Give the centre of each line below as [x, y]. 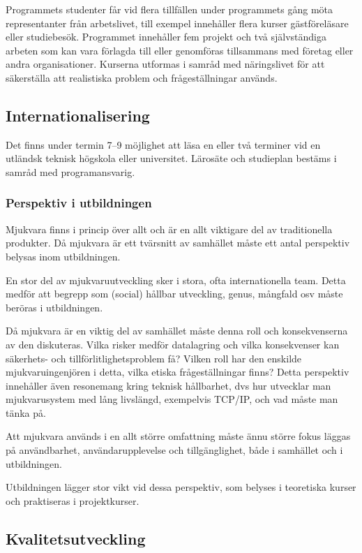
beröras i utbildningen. [54, 307]
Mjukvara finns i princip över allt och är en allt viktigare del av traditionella [169, 229]
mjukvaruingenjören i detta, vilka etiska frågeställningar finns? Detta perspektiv [178, 372]
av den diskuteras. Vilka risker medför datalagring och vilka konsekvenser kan [173, 344]
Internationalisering [78, 115]
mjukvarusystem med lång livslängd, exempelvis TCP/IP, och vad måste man [172, 399]
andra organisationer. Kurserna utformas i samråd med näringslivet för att [165, 64]
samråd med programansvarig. [70, 171]
